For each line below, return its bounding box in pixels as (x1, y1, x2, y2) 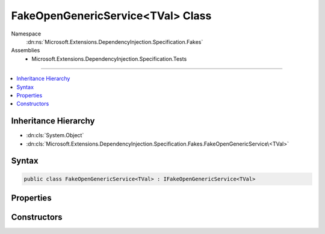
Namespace (11, 30, 42, 37)
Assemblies (11, 47, 40, 54)
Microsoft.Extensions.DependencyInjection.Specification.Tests (31, 55, 187, 63)
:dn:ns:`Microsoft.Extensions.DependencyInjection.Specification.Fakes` (26, 38, 203, 45)
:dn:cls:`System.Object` (26, 132, 84, 139)
